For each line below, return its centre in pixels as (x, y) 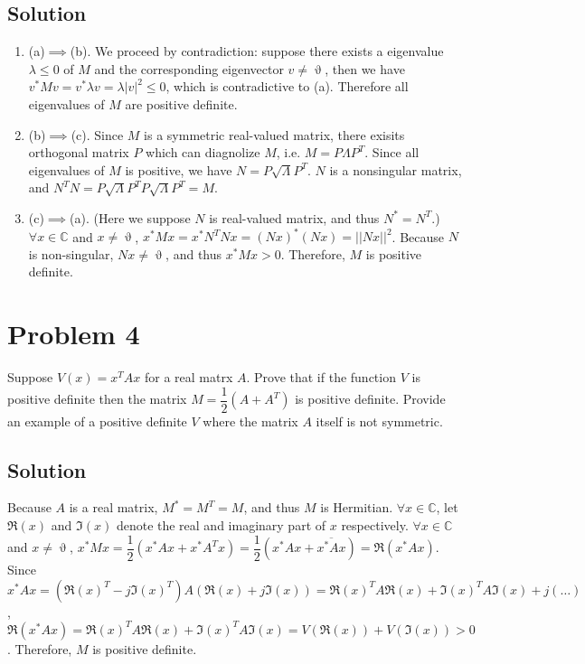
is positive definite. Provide (370, 399)
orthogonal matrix (79, 152)
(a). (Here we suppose (130, 217)
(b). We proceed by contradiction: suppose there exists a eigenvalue (257, 51)
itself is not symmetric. (379, 421)
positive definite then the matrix (97, 399)
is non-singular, (71, 253)
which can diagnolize (203, 152)
